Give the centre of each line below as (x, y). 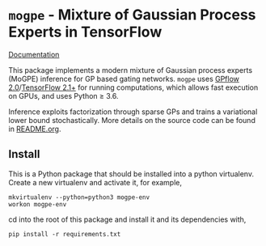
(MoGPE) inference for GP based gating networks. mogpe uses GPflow (124, 78)
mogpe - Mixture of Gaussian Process (132, 15)
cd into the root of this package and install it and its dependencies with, (127, 219)
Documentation (34, 54)
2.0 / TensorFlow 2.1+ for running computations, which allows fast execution (133, 87)
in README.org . (35, 129)
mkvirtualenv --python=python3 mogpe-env (79, 197)
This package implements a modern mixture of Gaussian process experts (131, 70)
